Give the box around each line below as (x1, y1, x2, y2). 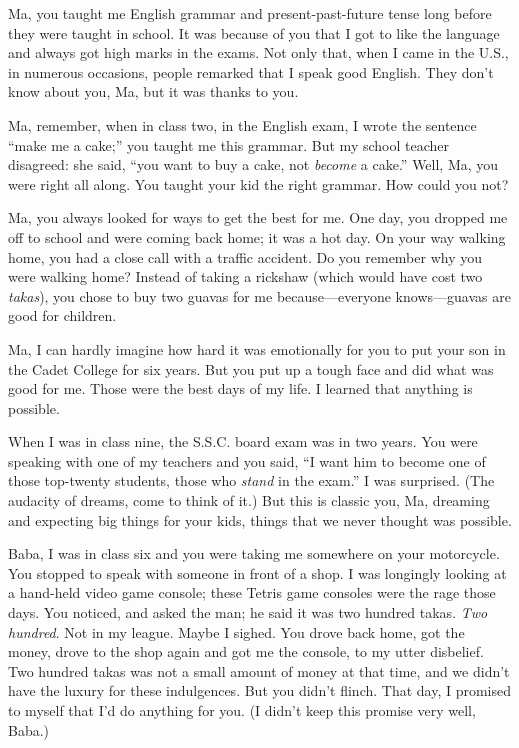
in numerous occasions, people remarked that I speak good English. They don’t (8, 61, 494, 82)
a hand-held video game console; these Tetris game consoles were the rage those (8, 582, 496, 603)
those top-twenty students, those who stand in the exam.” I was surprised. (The (8, 470, 495, 491)
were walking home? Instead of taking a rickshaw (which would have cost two (8, 266, 483, 287)
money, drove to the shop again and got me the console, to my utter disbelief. (8, 641, 484, 662)
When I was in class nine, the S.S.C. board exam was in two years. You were (8, 431, 478, 452)
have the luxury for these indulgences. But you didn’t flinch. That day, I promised (8, 680, 512, 701)
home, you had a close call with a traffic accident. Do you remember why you (8, 246, 482, 267)
